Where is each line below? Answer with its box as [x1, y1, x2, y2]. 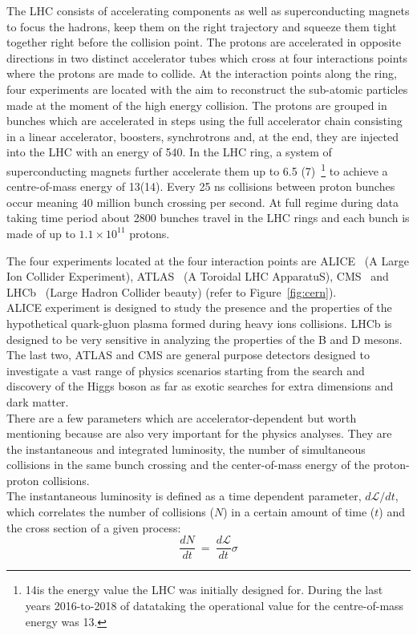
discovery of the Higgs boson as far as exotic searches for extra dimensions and [6, 378, 394, 394]
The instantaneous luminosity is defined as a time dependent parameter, [6, 487, 362, 504]
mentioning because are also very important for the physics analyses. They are [6, 425, 392, 442]
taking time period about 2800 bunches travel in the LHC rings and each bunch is [6, 209, 410, 226]
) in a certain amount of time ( [223, 504, 375, 520]
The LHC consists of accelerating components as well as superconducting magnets [6, 2, 410, 18]
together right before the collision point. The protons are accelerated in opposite [6, 34, 402, 51]
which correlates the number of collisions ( [6, 504, 214, 520]
